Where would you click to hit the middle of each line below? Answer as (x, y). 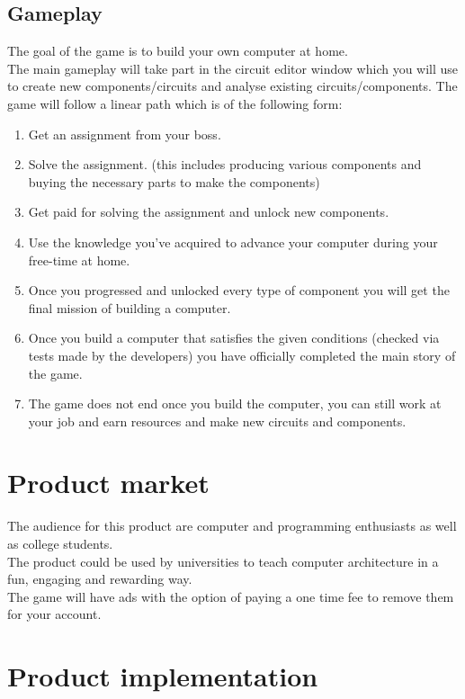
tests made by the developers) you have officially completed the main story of (242, 355)
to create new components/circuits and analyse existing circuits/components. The (232, 86)
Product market (108, 483)
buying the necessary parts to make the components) (174, 181)
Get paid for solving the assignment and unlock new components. (209, 212)
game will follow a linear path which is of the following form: (175, 103)
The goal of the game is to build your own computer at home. (178, 51)
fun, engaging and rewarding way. (100, 579)
